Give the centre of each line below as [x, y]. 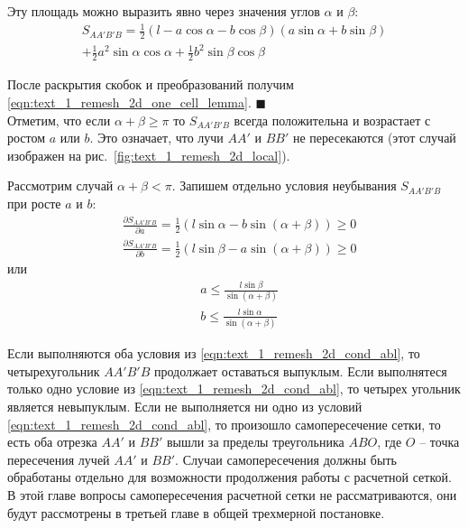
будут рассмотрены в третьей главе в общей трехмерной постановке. [196, 512]
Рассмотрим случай [60, 185]
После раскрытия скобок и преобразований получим [151, 84]
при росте [34, 203]
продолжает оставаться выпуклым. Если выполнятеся [300, 371]
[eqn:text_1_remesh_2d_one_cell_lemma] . [129, 102]
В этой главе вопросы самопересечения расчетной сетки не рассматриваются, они [232, 494]
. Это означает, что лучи [156, 138]
